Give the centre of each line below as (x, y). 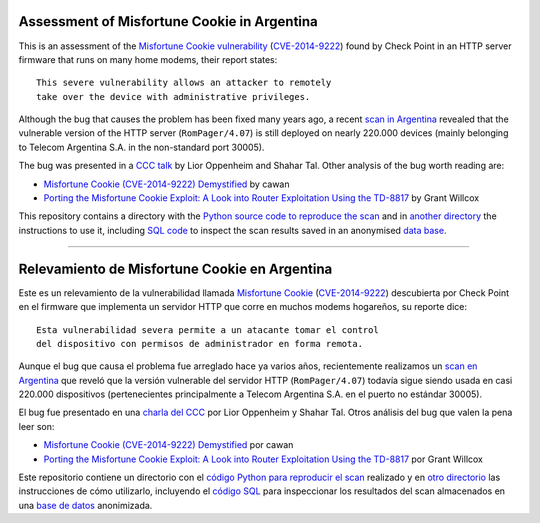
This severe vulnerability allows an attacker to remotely (184, 83)
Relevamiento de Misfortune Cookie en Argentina (175, 268)
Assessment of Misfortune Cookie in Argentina (168, 21)
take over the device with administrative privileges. (173, 96)
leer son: (36, 426)
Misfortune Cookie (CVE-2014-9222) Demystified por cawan (168, 445)
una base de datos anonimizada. (85, 505)
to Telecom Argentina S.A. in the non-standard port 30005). (141, 147)
